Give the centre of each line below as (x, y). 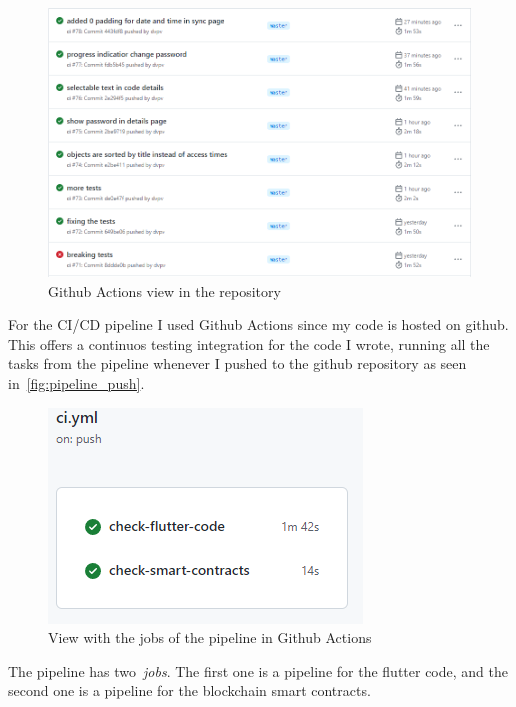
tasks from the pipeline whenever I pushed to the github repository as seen (237, 363)
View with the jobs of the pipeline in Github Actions (210, 637)
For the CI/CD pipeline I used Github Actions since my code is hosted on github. (258, 324)
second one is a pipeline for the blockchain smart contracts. (189, 690)
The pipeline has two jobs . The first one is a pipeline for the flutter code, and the (258, 670)
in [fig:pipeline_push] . (76, 383)
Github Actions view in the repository (164, 290)
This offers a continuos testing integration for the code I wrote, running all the (249, 343)
